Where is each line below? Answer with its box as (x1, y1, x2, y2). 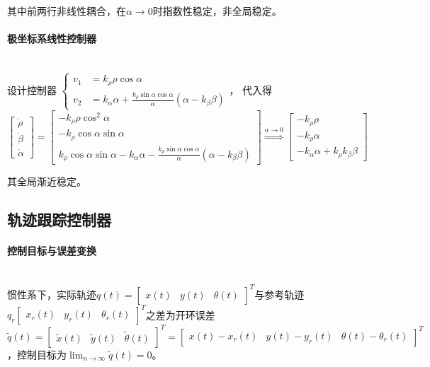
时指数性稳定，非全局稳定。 (152, 4, 282, 18)
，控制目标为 (7, 346, 67, 361)
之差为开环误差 (145, 307, 215, 322)
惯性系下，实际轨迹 (7, 286, 96, 301)
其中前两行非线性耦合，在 (7, 4, 126, 18)
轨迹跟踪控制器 (7, 208, 111, 230)
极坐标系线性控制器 (7, 31, 96, 46)
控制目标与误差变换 (7, 243, 96, 257)
